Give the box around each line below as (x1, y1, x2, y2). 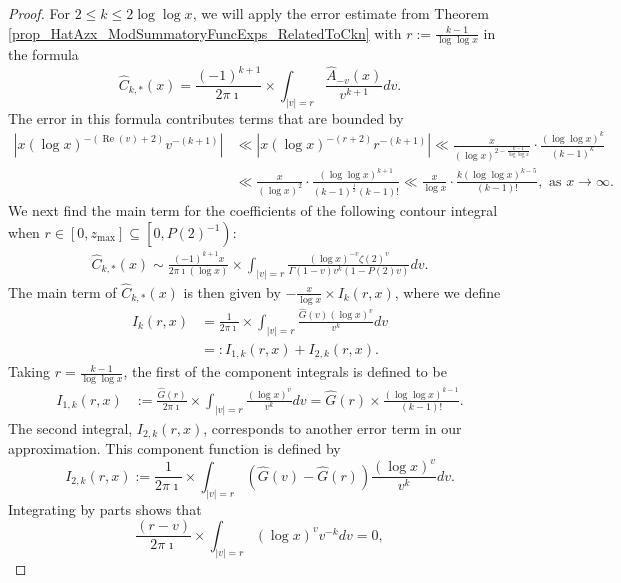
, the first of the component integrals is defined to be (123, 361, 447, 382)
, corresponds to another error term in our (203, 417, 462, 438)
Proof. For (8, 3, 71, 23)
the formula (8, 44, 79, 65)
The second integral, (8, 417, 133, 438)
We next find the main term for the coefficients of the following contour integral (8, 200, 498, 221)
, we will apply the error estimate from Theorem (192, 3, 489, 23)
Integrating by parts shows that (8, 498, 202, 519)
